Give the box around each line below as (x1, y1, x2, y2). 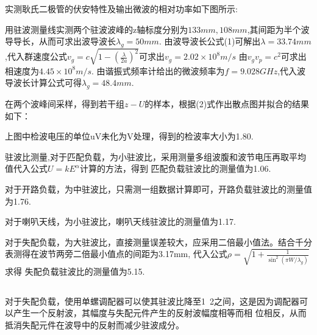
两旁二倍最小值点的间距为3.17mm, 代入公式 (55, 247, 227, 260)
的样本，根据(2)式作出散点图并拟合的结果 (144, 97, 310, 110)
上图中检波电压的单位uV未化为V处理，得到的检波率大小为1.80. (5, 130, 254, 143)
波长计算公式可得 (13, 76, 82, 89)
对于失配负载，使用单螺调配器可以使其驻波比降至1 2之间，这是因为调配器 (5, 294, 299, 307)
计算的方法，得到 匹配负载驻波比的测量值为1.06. (79, 162, 271, 175)
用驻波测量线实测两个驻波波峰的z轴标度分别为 (5, 23, 188, 35)
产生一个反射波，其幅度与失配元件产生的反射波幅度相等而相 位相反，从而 (13, 306, 307, 319)
